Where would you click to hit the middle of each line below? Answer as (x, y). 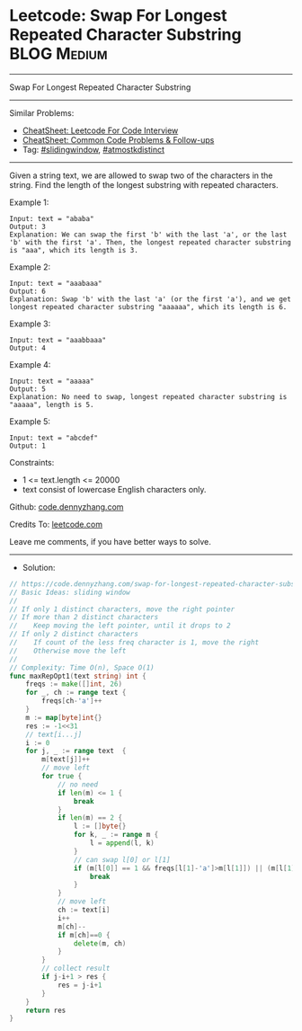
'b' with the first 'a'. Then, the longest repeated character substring (151, 242)
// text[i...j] (54, 734)
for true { (62, 777)
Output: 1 (28, 446)
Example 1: (29, 202)
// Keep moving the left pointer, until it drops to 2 (120, 626)
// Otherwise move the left (68, 651)
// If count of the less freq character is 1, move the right (134, 643)
